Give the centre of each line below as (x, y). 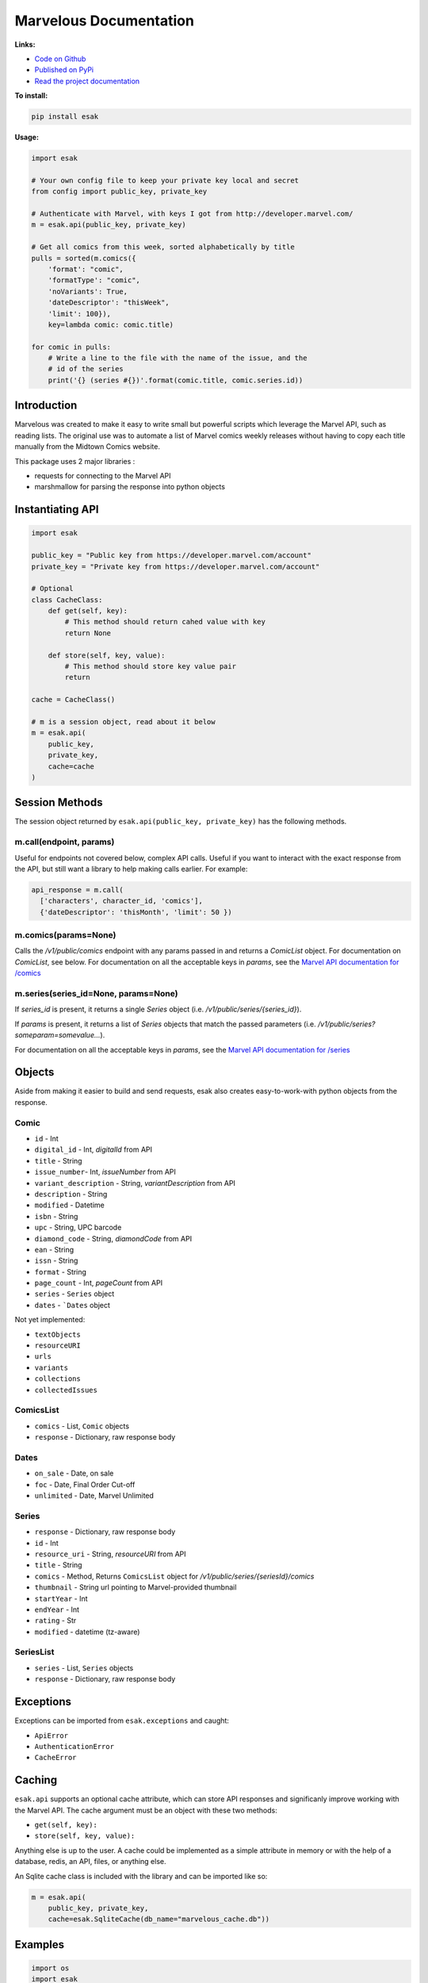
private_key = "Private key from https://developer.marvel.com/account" (176, 566)
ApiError (52, 1736)
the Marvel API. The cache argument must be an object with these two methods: (146, 1810)
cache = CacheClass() (73, 700)
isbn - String (56, 1216)
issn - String (56, 1260)
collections (57, 1379)
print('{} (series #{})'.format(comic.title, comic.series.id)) (176, 380)
